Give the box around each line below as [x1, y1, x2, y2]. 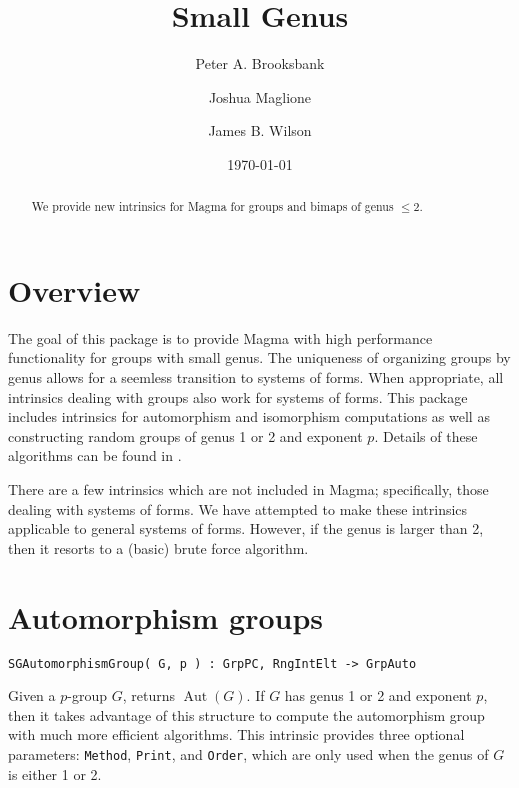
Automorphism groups [8, 596, 324, 637]
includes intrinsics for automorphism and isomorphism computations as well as [8, 406, 490, 427]
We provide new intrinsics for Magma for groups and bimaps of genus [31, 198, 394, 215]
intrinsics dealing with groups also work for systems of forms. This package [8, 386, 468, 407]
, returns [122, 685, 175, 706]
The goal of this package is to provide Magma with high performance [8, 327, 433, 348]
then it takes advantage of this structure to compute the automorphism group [8, 704, 485, 725]
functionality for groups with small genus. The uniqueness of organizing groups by [8, 347, 511, 368]
